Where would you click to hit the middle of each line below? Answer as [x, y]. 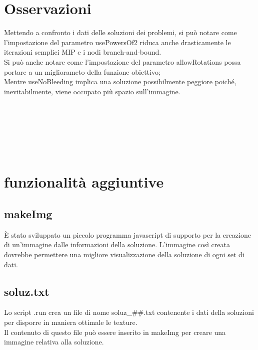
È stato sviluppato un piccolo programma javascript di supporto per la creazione [127, 234]
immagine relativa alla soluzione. [54, 342]
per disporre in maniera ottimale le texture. [71, 322]
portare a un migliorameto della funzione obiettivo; [82, 71]
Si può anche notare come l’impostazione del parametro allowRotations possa [122, 61]
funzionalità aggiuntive [84, 182]
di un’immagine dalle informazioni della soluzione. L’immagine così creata [117, 244]
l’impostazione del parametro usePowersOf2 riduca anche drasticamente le [117, 42]
